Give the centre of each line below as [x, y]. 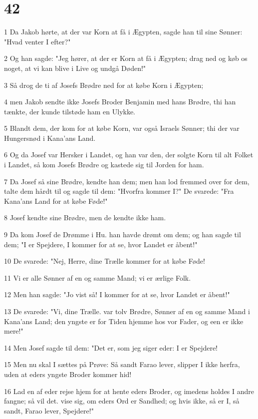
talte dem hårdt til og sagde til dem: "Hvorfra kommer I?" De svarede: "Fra [119, 191]
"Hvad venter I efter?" [37, 41]
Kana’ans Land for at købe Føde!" [56, 201]
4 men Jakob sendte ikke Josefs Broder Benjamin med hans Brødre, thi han [120, 102]
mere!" [14, 331]
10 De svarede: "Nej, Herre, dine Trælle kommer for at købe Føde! [105, 261]
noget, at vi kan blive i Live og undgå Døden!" [75, 68]
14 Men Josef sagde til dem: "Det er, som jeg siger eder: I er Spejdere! [111, 347]
